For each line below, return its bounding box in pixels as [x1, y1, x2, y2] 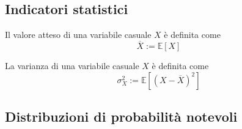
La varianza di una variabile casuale [5, 59, 139, 72]
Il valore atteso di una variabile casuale [5, 28, 152, 41]
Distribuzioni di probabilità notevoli [5, 107, 238, 125]
